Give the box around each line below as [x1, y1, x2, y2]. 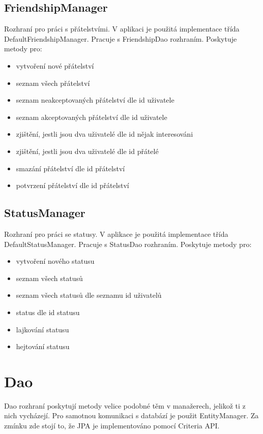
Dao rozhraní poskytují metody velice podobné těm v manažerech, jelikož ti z [4, 400, 246, 411]
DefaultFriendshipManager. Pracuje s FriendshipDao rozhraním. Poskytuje [4, 33, 237, 44]
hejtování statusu [16, 341, 70, 352]
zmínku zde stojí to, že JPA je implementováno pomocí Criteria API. [4, 420, 220, 430]
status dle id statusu [16, 306, 80, 317]
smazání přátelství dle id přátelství [16, 163, 125, 173]
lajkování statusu [16, 324, 69, 334]
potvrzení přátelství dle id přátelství [16, 180, 129, 191]
